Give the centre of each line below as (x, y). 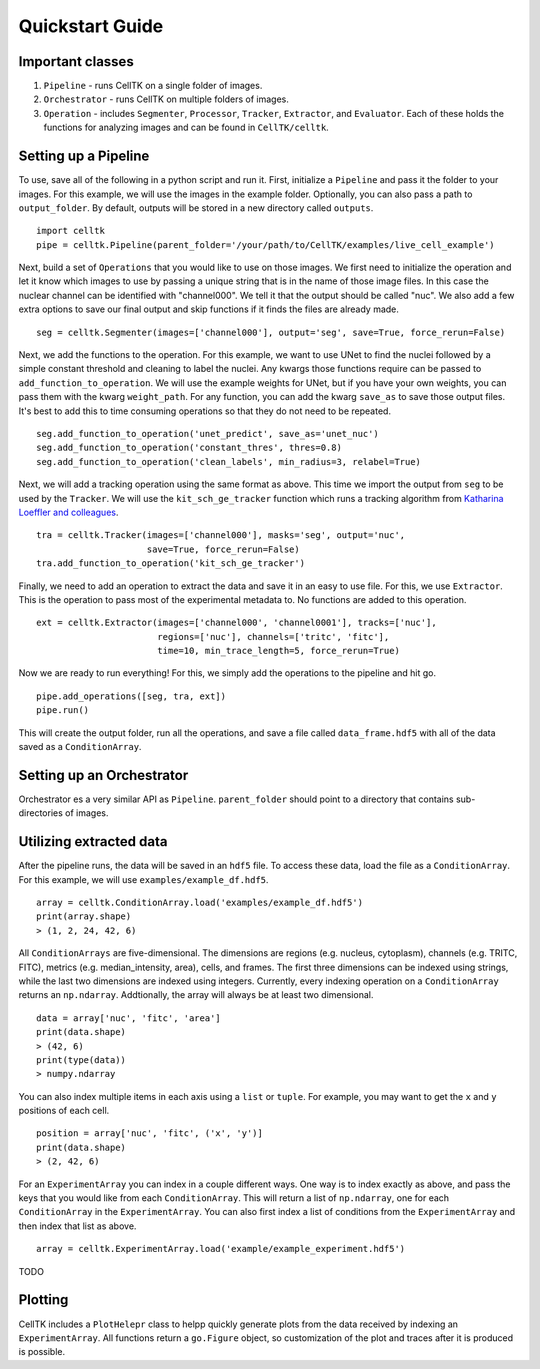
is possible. (42, 1352)
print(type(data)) (81, 1059)
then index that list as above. (77, 1226)
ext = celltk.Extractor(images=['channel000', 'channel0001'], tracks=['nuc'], (236, 623)
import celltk (70, 231)
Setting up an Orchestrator (103, 775)
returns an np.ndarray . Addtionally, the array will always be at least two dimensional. (196, 995)
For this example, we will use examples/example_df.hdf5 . (143, 879)
